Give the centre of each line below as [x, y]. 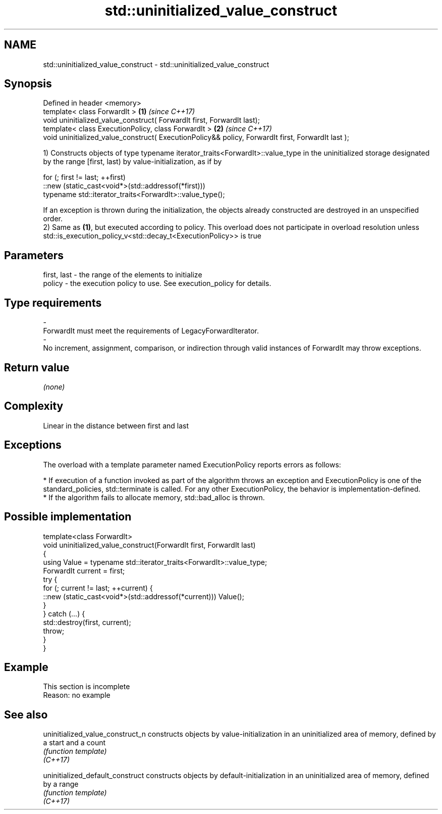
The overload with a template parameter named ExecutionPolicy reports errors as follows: [192, 464]
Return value [37, 367]
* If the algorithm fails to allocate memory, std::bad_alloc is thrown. [154, 497]
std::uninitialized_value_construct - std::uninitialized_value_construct [156, 64]
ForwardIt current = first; [84, 570]
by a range [61, 784]
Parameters [34, 255]
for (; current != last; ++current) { [98, 588]
